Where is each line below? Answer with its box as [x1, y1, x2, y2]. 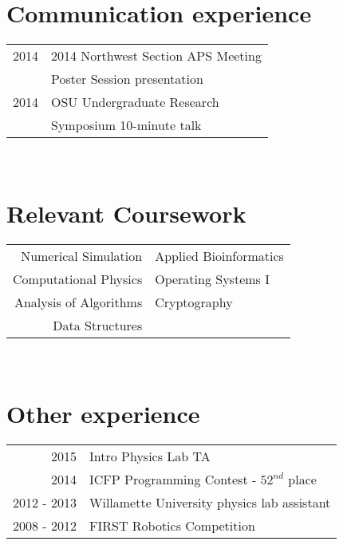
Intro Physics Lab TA [89, 446, 211, 465]
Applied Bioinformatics [155, 246, 284, 265]
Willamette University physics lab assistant [89, 492, 331, 511]
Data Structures [53, 315, 143, 334]
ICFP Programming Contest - [89, 469, 257, 488]
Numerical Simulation [21, 246, 143, 265]
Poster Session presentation [51, 69, 203, 89]
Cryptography [155, 292, 233, 311]
